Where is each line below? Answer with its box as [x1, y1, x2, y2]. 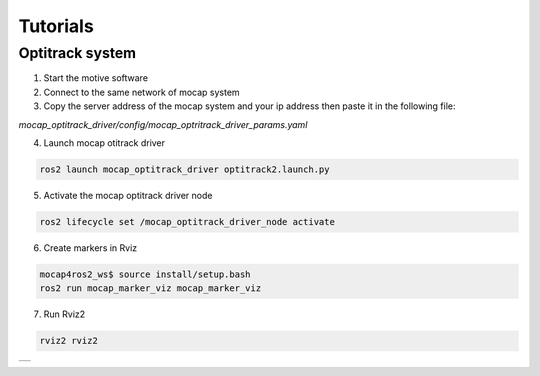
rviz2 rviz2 [39, 335, 99, 347]
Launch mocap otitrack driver [43, 136, 165, 149]
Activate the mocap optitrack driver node [43, 189, 213, 201]
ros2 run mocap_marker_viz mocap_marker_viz [39, 283, 262, 294]
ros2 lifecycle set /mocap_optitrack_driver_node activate [39, 216, 335, 227]
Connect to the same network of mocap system [43, 86, 240, 98]
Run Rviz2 [43, 308, 86, 320]
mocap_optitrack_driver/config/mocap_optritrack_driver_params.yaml [18, 118, 308, 130]
